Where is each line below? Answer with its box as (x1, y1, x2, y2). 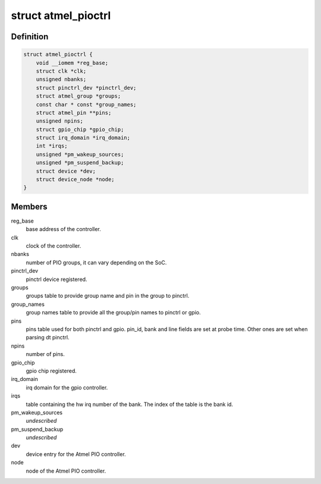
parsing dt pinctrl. (26, 334, 70, 341)
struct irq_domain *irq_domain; (36, 135, 131, 141)
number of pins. (26, 351, 65, 358)
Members (11, 201, 48, 211)
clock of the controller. (26, 242, 81, 249)
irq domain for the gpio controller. (26, 384, 108, 391)
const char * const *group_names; (36, 101, 137, 108)
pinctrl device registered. (26, 276, 87, 283)
